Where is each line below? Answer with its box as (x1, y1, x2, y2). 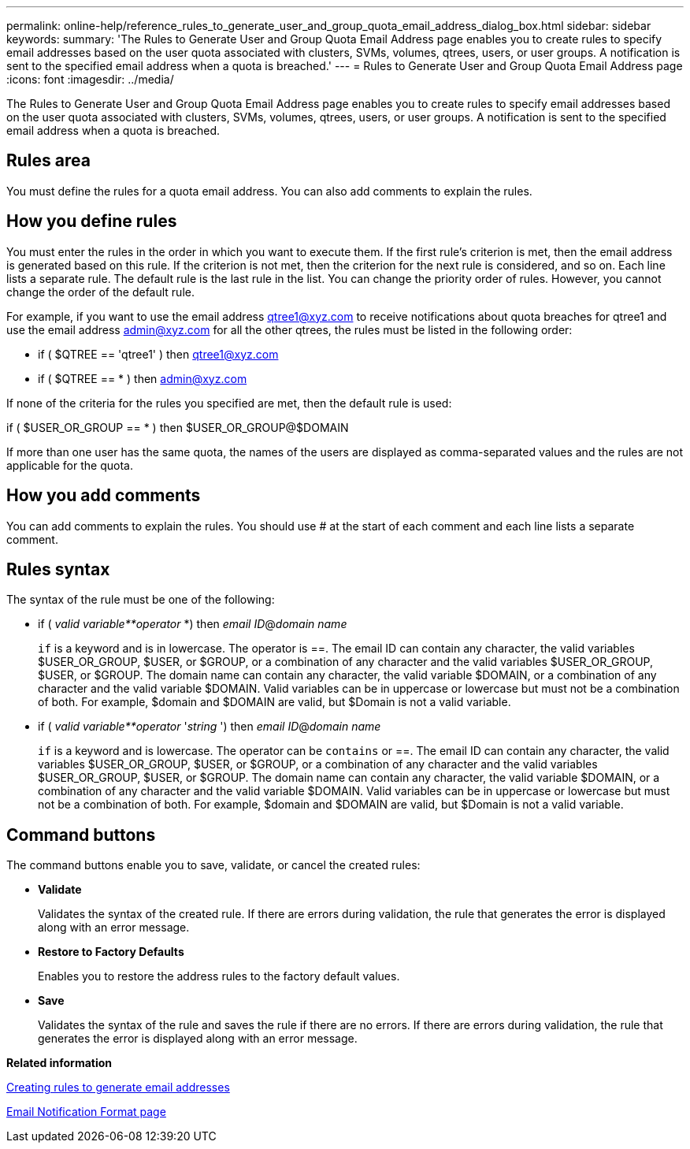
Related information (6, 1056, 113, 1070)
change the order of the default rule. (6, 284, 195, 299)
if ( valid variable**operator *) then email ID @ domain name (38, 617, 347, 631)
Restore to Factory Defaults (38, 945, 184, 959)
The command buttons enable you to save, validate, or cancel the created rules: (6, 858, 421, 872)
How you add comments (6, 485, 201, 506)
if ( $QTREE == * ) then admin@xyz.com (38, 371, 247, 385)
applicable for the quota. (6, 458, 133, 472)
